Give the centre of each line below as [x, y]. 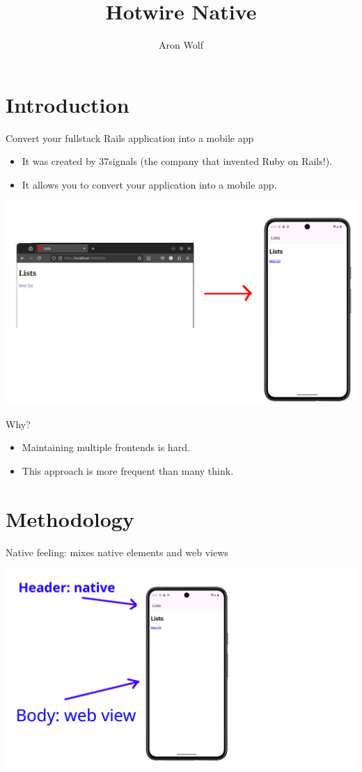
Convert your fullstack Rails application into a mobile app [130, 137]
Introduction [68, 104]
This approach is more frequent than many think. [128, 471]
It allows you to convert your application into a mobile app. [149, 184]
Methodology [70, 518]
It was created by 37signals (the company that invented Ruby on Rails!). [177, 161]
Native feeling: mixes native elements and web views [117, 552]
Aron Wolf [181, 45]
